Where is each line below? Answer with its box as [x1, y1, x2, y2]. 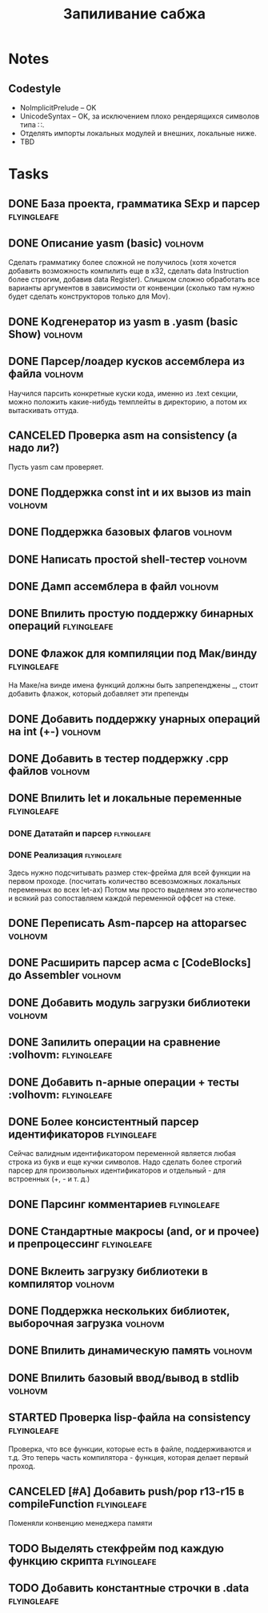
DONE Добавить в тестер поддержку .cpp [8, 752, 230, 765]
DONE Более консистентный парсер [8, 1114, 199, 1129]
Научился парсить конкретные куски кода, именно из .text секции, [8, 388, 238, 398]
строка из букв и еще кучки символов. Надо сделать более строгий [8, 1158, 242, 1167]
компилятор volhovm [8, 1277, 114, 1290]
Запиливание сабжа [62, 5, 206, 23]
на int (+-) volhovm [8, 724, 102, 738]
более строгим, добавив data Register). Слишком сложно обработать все [8, 275, 260, 284]
